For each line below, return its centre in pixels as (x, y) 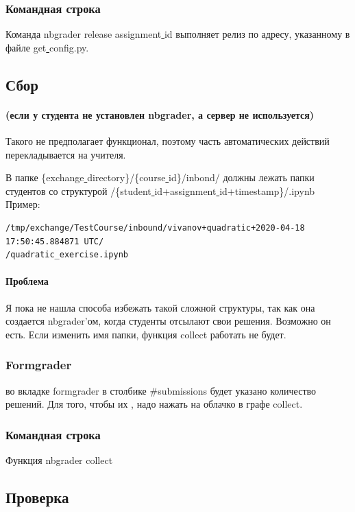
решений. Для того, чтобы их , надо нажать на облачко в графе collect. (154, 404)
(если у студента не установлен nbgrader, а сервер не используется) (160, 114)
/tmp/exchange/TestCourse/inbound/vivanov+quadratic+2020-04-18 (155, 228)
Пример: (23, 204)
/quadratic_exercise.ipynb (67, 255)
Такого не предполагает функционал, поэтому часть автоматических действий (168, 140)
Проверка (37, 497)
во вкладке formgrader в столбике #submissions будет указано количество (161, 390)
